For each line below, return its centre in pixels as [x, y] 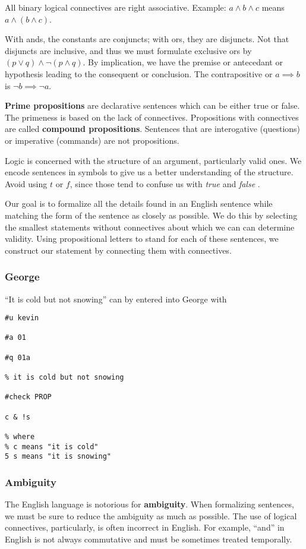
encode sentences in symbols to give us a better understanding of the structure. [149, 172]
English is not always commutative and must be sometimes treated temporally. [149, 539]
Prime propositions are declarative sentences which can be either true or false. [152, 105]
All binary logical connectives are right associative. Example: [116, 7]
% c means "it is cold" [52, 447]
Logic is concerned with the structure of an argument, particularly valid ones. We [153, 160]
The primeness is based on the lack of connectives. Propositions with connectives [152, 117]
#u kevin [22, 318]
